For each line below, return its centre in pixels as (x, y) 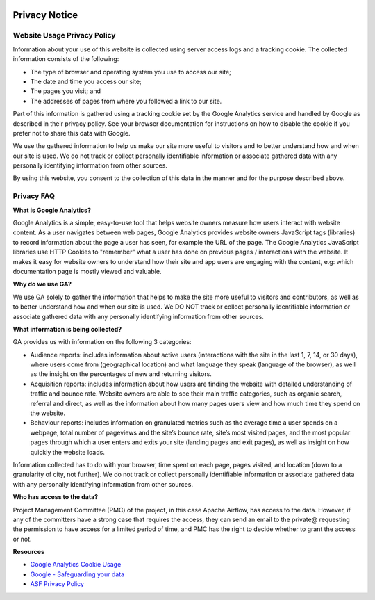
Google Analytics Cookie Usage (76, 565)
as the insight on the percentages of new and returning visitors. (121, 374)
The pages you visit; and (65, 91)
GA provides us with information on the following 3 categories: (102, 342)
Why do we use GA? (42, 284)
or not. (22, 539)
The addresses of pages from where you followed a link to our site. (126, 101)
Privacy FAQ (34, 196)
